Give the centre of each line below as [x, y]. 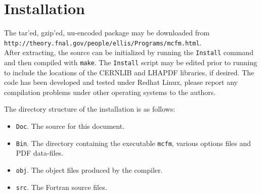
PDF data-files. [40, 153]
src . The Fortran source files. [61, 187]
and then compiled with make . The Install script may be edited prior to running [131, 62]
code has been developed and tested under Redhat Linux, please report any [121, 82]
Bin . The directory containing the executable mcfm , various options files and [134, 143]
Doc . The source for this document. [70, 126]
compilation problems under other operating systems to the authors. [110, 92]
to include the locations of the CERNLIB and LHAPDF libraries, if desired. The [129, 72]
